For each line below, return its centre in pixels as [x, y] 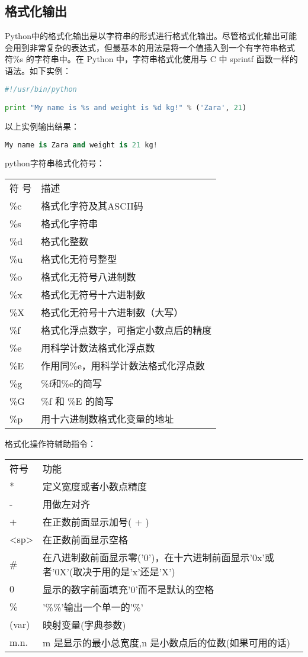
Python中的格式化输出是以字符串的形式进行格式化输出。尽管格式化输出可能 [151, 36]
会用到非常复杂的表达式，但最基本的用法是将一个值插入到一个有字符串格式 [150, 47]
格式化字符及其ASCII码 [92, 206]
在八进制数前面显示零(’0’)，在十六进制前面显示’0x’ [154, 557]
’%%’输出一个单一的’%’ [93, 607]
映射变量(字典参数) [84, 624]
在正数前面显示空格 [86, 539]
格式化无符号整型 [79, 259]
